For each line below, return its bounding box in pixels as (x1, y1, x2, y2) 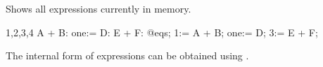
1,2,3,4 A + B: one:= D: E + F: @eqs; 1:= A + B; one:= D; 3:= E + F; (6, 24, 318, 39)
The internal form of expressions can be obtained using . (6, 48, 249, 63)
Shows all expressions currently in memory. (6, 1, 191, 15)
